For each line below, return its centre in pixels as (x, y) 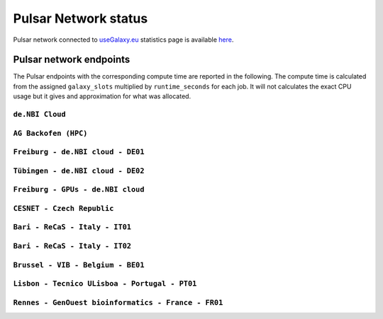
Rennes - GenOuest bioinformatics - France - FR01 (118, 302)
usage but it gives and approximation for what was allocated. (102, 96)
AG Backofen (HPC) (50, 133)
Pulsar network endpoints (72, 60)
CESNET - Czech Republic (63, 208)
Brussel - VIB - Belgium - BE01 (79, 265)
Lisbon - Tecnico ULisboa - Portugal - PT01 (105, 284)
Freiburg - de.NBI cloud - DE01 (79, 152)
